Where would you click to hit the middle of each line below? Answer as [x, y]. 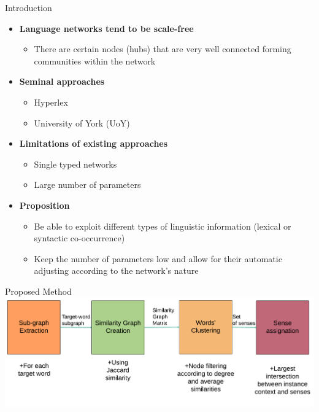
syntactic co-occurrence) [79, 238]
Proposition [44, 205]
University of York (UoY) [82, 122]
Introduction [29, 7]
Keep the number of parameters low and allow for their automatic [158, 258]
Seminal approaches [62, 81]
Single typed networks [75, 164]
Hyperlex [51, 102]
